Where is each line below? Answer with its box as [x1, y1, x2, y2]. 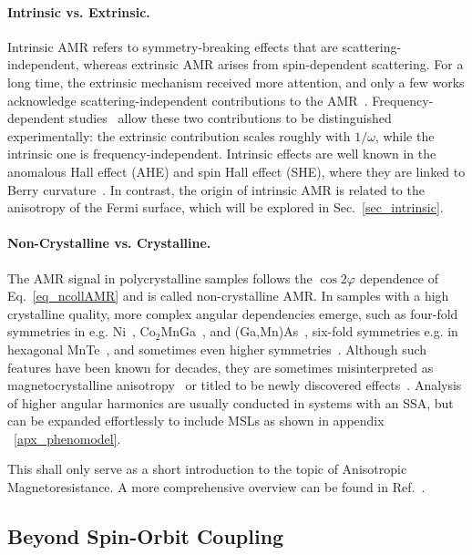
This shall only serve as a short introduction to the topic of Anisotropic [7, 459, 407, 478]
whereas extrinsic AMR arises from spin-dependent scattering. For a [83, 55, 464, 74]
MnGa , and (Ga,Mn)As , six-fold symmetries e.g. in [160, 322, 458, 341]
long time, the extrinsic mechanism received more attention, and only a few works [7, 72, 465, 91]
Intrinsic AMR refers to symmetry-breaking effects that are [7, 36, 338, 56]
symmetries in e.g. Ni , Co [7, 322, 156, 341]
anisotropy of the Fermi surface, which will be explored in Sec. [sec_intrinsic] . [7, 198, 444, 217]
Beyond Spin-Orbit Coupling [7, 522, 284, 550]
